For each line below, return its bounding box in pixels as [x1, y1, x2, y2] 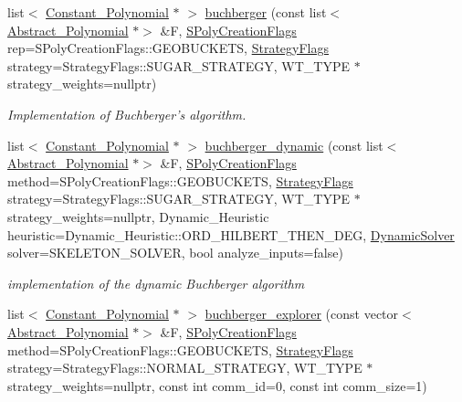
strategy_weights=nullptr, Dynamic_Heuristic [7, 206, 269, 226]
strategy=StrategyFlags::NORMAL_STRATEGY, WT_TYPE [7, 358, 362, 377]
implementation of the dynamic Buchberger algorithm [7, 273, 305, 292]
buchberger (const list [205, 3, 327, 21]
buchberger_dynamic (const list [205, 135, 383, 154]
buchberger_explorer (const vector [205, 304, 399, 323]
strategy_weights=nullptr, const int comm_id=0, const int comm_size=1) [7, 376, 427, 395]
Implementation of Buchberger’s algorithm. [7, 104, 247, 123]
